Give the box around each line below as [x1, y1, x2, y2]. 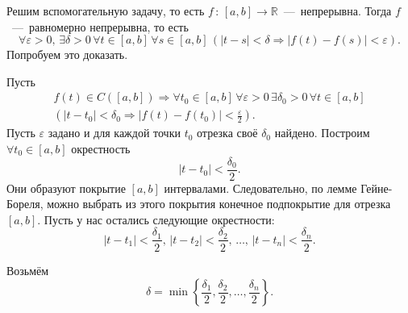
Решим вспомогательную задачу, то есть [6, 2, 205, 19]
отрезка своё [197, 124, 258, 141]
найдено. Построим [274, 124, 370, 141]
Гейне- [360, 179, 393, 196]
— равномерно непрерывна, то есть [11, 18, 189, 35]
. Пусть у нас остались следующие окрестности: [37, 211, 275, 227]
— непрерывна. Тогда [283, 2, 392, 19]
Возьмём [6, 261, 49, 278]
